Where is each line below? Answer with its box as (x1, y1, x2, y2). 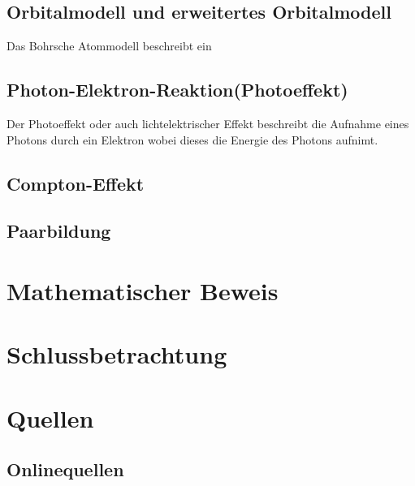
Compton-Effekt (6, 170, 145, 196)
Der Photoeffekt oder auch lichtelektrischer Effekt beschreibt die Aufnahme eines (6, 115, 409, 131)
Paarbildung (6, 218, 111, 243)
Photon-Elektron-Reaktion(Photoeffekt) (6, 77, 348, 102)
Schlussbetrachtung (6, 338, 227, 371)
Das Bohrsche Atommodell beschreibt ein (6, 37, 212, 54)
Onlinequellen (6, 457, 124, 482)
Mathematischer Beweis (6, 273, 279, 307)
